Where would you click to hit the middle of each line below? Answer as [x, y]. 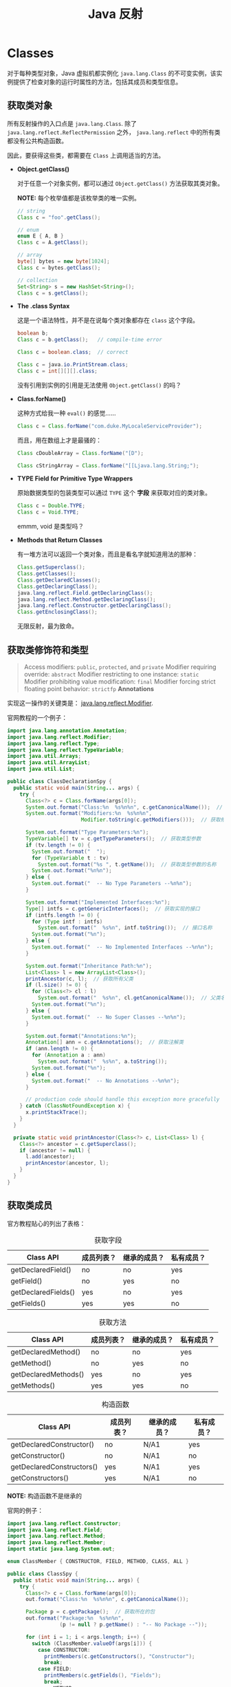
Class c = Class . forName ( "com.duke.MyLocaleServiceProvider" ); [110, 426]
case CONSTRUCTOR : [64, 1650]
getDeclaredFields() [43, 1292]
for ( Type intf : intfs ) [67, 922]
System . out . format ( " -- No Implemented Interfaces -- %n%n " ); [123, 947]
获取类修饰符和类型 [48, 650]
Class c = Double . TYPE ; [51, 506]
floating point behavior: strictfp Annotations [89, 688]
